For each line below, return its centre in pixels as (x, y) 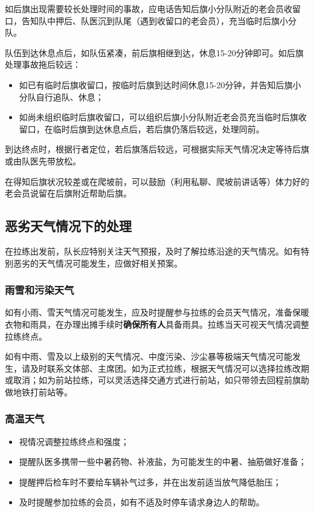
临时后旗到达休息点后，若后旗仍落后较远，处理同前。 (159, 128)
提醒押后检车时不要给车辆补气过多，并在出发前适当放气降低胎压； (150, 481)
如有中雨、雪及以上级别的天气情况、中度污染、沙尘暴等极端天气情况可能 (149, 356)
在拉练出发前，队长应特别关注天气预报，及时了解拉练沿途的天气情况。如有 (153, 251)
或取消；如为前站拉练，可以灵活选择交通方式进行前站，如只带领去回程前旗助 (157, 380)
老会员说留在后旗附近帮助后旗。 (68, 193)
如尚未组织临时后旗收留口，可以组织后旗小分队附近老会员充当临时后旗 (159, 117)
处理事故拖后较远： (43, 64)
